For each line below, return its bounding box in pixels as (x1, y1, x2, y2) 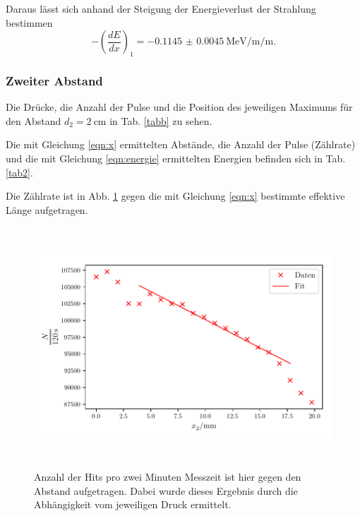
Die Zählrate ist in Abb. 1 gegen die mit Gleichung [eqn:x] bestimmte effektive (6, 188, 345, 203)
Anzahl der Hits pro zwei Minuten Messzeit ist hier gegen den (34, 469, 301, 484)
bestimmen (6, 15, 53, 30)
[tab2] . (6, 164, 33, 179)
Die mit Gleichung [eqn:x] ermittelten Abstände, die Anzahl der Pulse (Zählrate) (6, 137, 356, 152)
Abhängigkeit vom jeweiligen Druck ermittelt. (34, 497, 232, 512)
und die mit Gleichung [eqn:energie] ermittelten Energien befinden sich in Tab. (6, 150, 346, 165)
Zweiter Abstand (6, 71, 103, 89)
